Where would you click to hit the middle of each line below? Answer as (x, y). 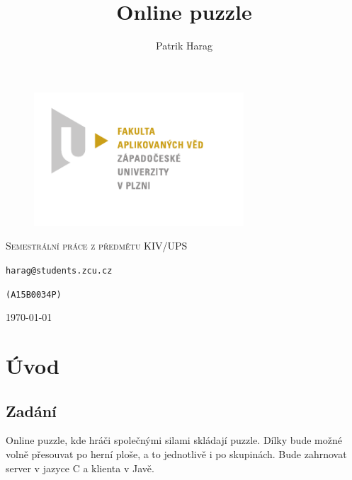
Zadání (31, 410)
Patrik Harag (184, 46)
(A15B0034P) (34, 294)
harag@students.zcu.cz (59, 270)
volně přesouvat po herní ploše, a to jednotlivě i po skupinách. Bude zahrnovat (176, 453)
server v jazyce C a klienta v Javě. (80, 468)
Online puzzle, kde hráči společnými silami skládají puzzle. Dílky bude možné (174, 440)
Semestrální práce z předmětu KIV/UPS (97, 246)
